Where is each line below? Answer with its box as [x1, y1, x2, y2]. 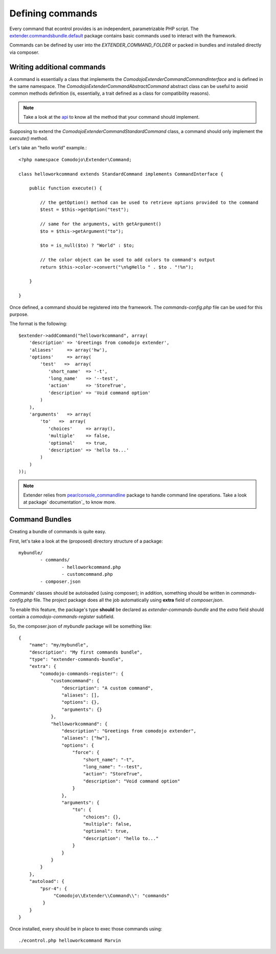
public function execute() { [29, 185, 102, 191]
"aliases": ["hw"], [61, 735, 110, 741]
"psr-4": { [40, 885, 67, 892]
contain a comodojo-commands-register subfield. [9, 614, 115, 620]
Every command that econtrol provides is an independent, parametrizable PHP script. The [9, 26, 199, 32]
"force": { [72, 750, 100, 755]
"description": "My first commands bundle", [29, 649, 143, 655]
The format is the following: [9, 320, 67, 327]
